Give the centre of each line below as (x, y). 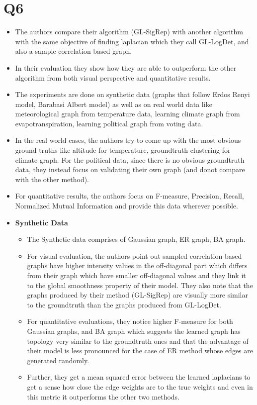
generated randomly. (58, 360)
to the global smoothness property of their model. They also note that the (140, 285)
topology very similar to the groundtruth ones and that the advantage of (138, 341)
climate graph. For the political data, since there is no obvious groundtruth (130, 159)
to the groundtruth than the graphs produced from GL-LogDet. (124, 304)
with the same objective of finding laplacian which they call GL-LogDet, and (132, 41)
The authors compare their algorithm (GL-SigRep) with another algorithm (129, 32)
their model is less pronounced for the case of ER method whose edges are (140, 351)
